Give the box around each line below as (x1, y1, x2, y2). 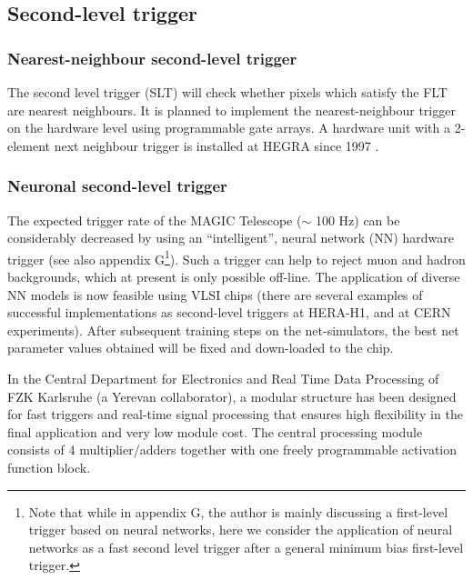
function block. (7, 457, 91, 476)
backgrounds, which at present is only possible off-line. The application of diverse (7, 267, 460, 286)
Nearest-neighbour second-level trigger (7, 46, 297, 69)
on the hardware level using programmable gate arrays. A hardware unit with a (7, 118, 450, 137)
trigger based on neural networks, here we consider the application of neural (28, 520, 453, 539)
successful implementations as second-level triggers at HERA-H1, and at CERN (7, 303, 451, 322)
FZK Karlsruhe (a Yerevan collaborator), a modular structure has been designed (7, 386, 457, 405)
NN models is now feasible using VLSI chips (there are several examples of (7, 285, 423, 304)
